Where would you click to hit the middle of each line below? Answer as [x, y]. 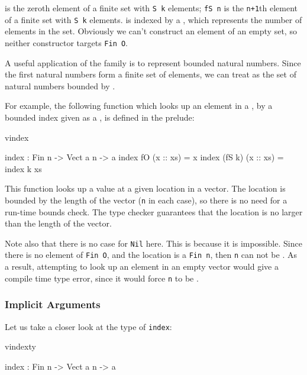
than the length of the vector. [58, 223]
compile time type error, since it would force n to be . [102, 278]
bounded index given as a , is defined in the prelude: [100, 117]
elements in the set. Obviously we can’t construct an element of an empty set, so [151, 31]
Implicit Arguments [53, 304]
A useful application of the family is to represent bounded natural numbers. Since [153, 62]
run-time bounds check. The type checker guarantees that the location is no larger [154, 211]
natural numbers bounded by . [60, 85]
